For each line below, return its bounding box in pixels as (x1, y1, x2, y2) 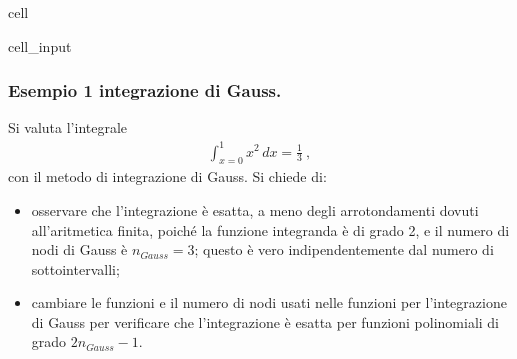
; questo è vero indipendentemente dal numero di (194, 239, 494, 260)
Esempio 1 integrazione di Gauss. (8, 78, 282, 103)
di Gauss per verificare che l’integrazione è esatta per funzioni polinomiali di (31, 311, 500, 332)
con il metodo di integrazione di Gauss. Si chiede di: (8, 166, 327, 187)
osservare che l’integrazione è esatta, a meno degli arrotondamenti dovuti (31, 199, 479, 220)
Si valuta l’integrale (8, 117, 128, 138)
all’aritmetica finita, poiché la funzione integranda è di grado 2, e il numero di (31, 219, 510, 240)
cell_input (8, 35, 72, 56)
